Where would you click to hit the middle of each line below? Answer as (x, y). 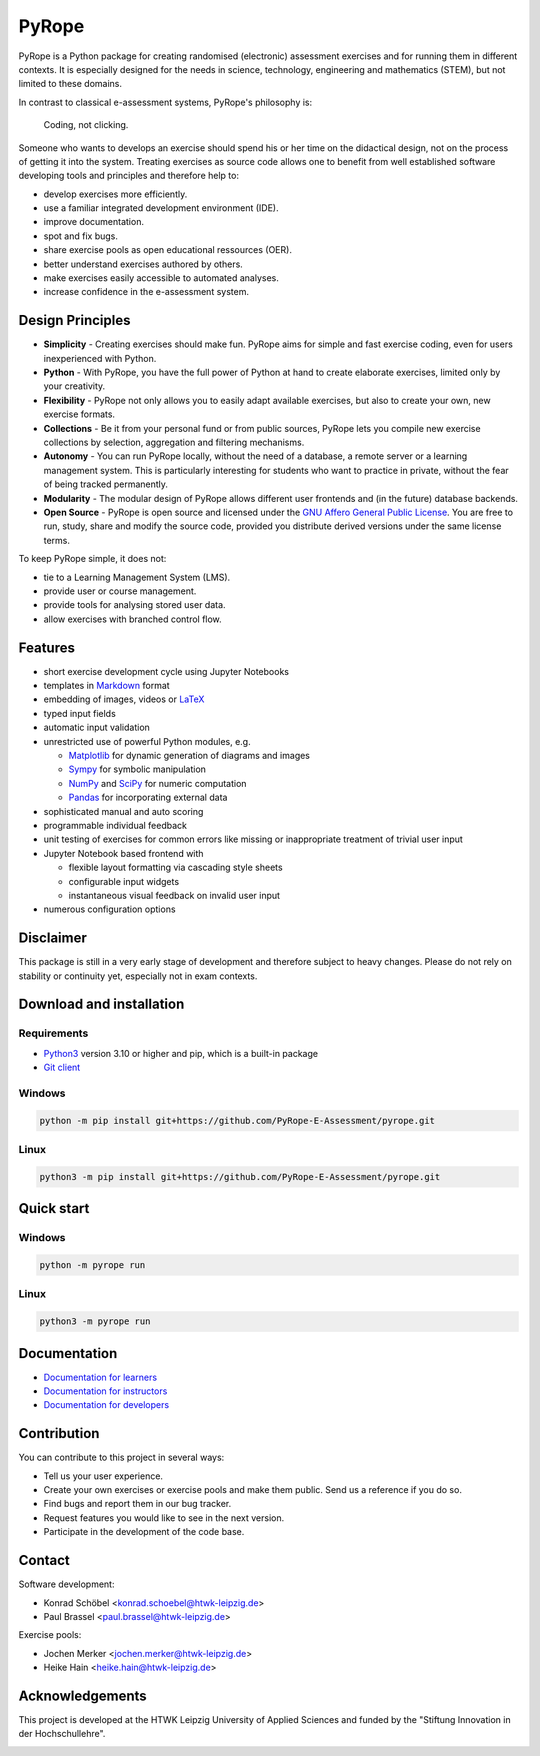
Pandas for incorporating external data (148, 797)
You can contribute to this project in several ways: (121, 1457)
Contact (44, 1560)
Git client (62, 1067)
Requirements (53, 1033)
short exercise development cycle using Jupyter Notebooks (166, 671)
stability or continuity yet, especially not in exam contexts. (138, 976)
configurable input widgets (124, 881)
